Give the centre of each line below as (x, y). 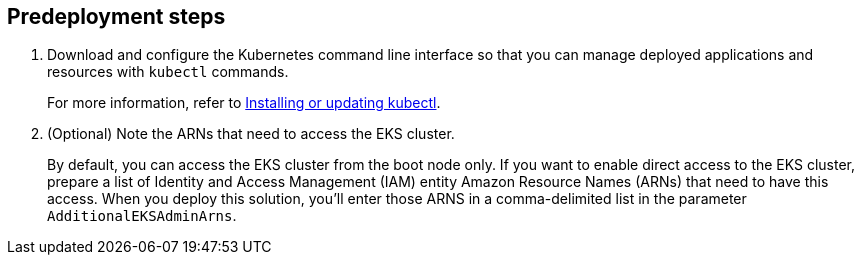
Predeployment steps (116, 16)
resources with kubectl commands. (168, 72)
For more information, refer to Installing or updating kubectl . (244, 103)
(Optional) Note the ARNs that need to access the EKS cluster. (251, 134)
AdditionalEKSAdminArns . (142, 216)
